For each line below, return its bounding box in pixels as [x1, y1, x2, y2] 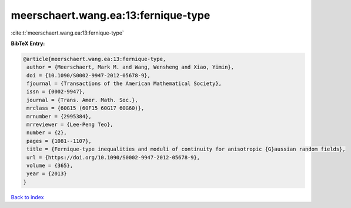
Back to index [11, 193, 44, 200]
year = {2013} [26, 171, 67, 177]
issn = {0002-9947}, [26, 88, 86, 95]
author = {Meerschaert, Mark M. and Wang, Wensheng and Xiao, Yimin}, [26, 64, 235, 70]
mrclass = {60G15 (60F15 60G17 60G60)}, [26, 105, 145, 111]
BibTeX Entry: [11, 40, 45, 47]
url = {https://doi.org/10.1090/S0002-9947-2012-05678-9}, [26, 154, 200, 161]
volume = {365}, [26, 162, 73, 169]
